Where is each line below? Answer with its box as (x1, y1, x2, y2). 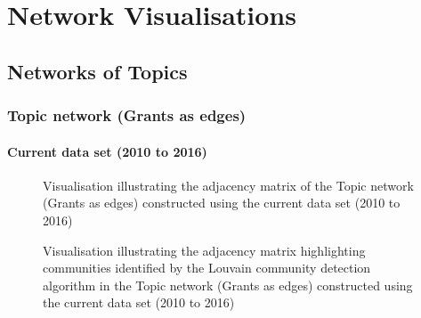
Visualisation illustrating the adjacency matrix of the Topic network (43, 175, 414, 194)
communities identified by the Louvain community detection (43, 258, 371, 277)
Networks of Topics (7, 57, 188, 85)
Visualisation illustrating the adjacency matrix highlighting (43, 241, 366, 259)
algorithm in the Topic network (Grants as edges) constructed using (43, 275, 413, 294)
